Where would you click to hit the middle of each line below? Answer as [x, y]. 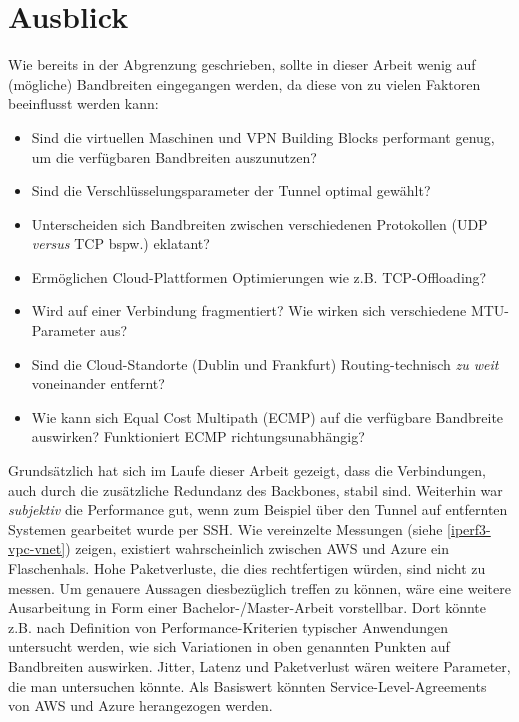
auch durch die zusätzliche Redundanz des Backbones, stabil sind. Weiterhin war [255, 489]
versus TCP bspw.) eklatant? [120, 243]
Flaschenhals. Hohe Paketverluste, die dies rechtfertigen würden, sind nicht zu [247, 568]
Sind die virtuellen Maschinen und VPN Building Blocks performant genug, [263, 136]
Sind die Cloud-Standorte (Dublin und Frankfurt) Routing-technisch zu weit [265, 363]
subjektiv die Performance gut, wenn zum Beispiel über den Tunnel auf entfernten [258, 509]
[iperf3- [469, 528]
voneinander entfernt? [98, 383]
